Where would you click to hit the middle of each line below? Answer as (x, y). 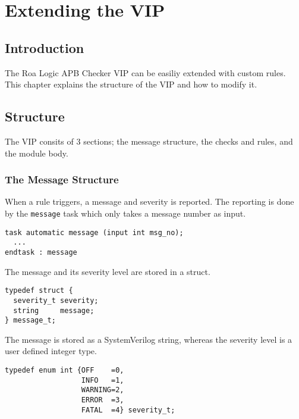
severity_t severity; (56, 300)
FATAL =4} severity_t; (128, 410)
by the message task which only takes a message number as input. (125, 213)
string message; (54, 310)
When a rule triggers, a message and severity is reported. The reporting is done (149, 201)
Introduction (45, 47)
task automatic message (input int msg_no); (94, 232)
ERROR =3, (103, 400)
